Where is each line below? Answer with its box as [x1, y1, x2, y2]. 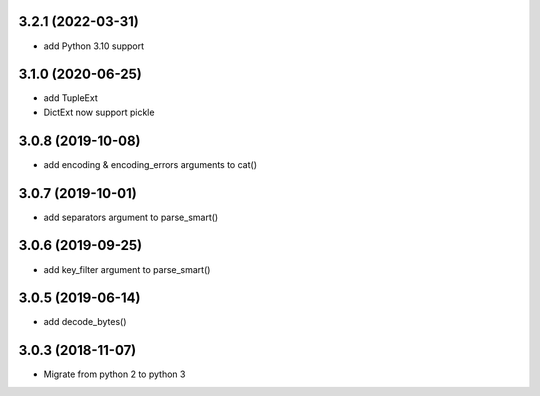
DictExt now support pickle [43, 106, 155, 118]
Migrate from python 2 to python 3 [43, 368, 186, 380]
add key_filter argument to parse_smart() [43, 263, 211, 275]
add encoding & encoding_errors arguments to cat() [43, 158, 257, 170]
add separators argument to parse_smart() [43, 211, 219, 223]
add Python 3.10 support [43, 40, 145, 52]
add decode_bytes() [43, 316, 127, 328]
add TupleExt [43, 92, 99, 104]
